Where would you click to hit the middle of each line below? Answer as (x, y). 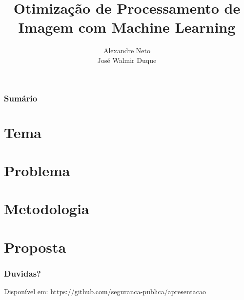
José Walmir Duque (127, 60)
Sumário (21, 98)
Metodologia (47, 209)
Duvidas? (22, 273)
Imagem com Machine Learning (127, 27)
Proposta (35, 247)
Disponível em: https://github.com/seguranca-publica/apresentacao (105, 291)
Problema (37, 170)
